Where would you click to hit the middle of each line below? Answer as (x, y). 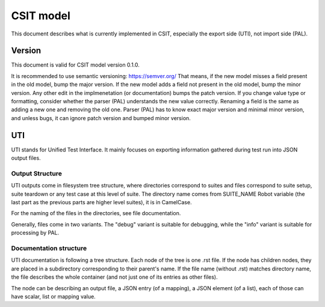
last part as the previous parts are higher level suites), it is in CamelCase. (101, 202)
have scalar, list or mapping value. (53, 296)
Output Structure (37, 173)
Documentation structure (49, 248)
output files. (26, 158)
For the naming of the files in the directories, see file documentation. (96, 213)
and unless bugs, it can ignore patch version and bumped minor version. (101, 118)
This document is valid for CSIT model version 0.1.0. (75, 65)
